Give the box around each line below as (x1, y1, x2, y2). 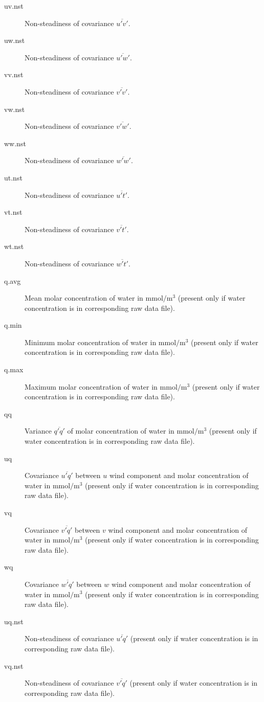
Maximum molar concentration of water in (25, 381, 158, 392)
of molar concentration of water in (67, 425, 174, 436)
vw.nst (4, 103, 25, 114)
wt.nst (4, 241, 24, 252)
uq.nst (4, 616, 24, 626)
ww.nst (4, 138, 26, 148)
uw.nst (4, 35, 25, 46)
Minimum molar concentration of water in (25, 336, 157, 347)
